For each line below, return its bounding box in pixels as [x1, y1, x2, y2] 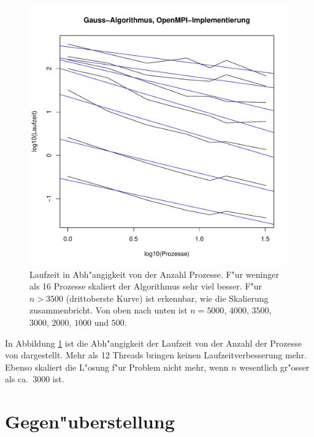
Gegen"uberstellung [5, 409, 175, 434]
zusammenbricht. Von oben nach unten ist [29, 304, 188, 317]
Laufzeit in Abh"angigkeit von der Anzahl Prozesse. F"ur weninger [29, 267, 279, 280]
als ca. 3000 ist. [5, 372, 64, 385]
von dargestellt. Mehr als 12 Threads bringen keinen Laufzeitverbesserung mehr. [5, 348, 307, 361]
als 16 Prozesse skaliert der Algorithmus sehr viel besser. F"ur [29, 280, 262, 293]
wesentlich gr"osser [239, 360, 310, 373]
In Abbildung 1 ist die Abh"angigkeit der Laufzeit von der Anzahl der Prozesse [5, 336, 302, 349]
